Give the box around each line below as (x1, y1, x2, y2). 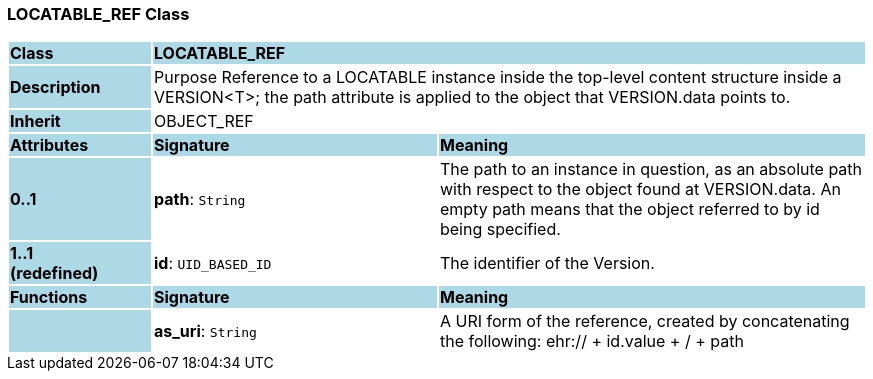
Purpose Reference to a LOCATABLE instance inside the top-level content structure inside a (153, 67, 842, 88)
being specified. (439, 219, 561, 240)
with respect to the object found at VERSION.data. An (439, 179, 841, 200)
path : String (153, 189, 246, 210)
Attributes (10, 135, 89, 156)
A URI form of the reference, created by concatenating (439, 311, 850, 332)
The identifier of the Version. (439, 253, 655, 274)
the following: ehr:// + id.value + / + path (439, 331, 744, 352)
